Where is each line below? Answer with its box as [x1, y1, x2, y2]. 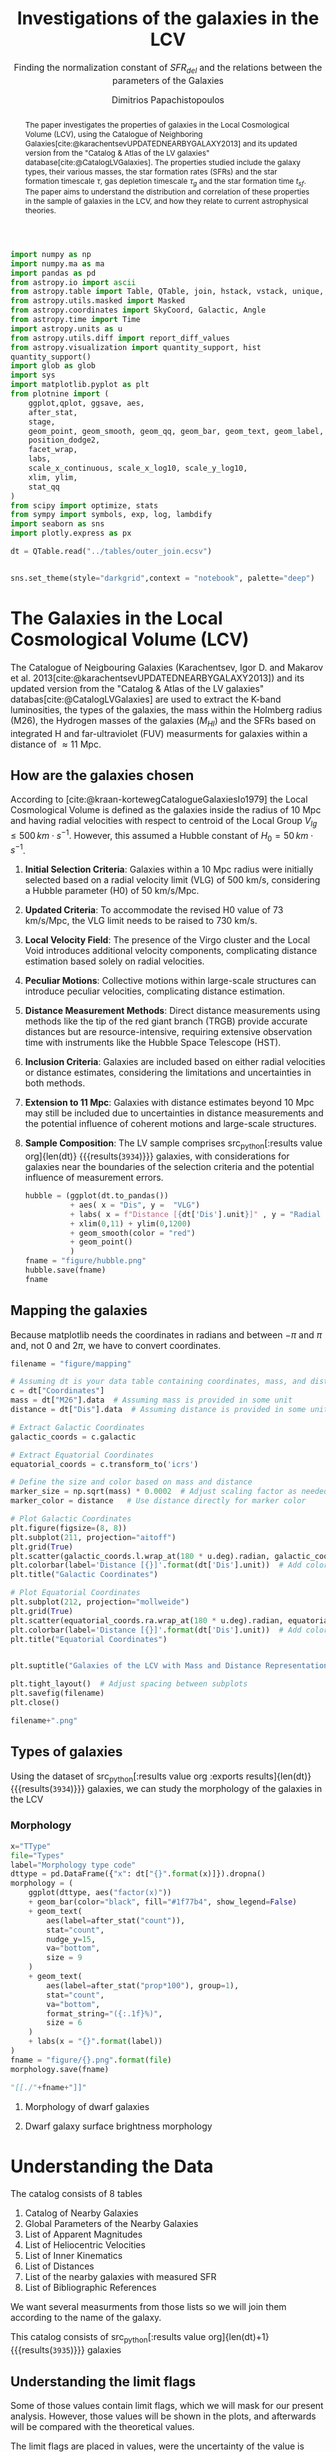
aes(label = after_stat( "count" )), [46, 1915, 186, 1926]
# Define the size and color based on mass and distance [10, 1477, 253, 1487]
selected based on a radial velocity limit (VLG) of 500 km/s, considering [24, 874, 321, 886]
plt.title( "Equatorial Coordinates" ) [10, 1634, 168, 1644]
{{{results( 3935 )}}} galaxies [10, 2344, 122, 2356]
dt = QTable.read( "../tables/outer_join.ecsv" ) [10, 547, 213, 557]
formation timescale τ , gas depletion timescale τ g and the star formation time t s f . [24, 175, 307, 187]
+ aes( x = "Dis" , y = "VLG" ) [69, 1200, 201, 1210]
